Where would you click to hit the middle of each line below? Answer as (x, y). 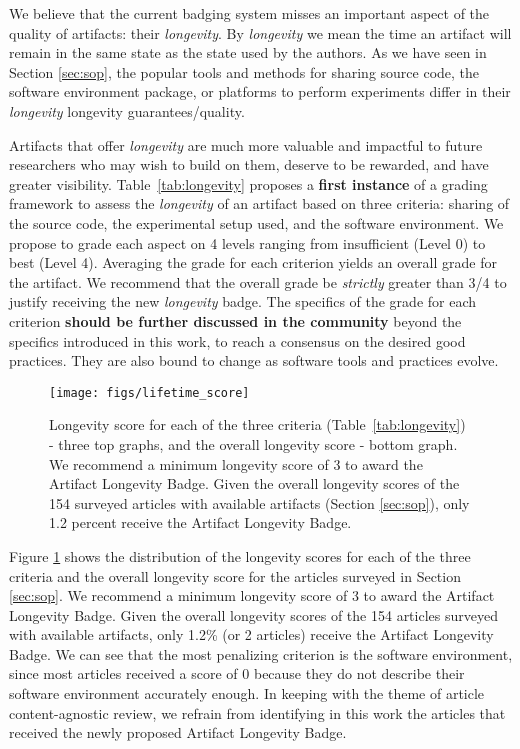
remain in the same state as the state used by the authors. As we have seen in (248, 52)
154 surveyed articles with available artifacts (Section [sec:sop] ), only (259, 502)
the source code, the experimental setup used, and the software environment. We (256, 222)
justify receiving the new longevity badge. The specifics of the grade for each (243, 301)
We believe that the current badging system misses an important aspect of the (249, 13)
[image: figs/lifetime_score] (149, 392)
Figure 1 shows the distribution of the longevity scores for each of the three (240, 555)
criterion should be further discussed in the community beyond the (235, 320)
